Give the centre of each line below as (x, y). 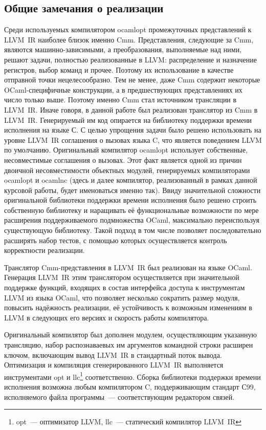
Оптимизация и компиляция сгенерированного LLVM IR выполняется (114, 365)
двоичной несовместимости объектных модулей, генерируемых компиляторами (127, 170)
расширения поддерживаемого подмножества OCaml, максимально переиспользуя (132, 220)
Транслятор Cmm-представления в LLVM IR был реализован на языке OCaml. (128, 267)
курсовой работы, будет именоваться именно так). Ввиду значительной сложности (132, 190)
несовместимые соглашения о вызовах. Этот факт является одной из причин (123, 159)
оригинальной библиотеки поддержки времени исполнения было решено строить (130, 200)
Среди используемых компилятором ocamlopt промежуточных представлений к (128, 29)
